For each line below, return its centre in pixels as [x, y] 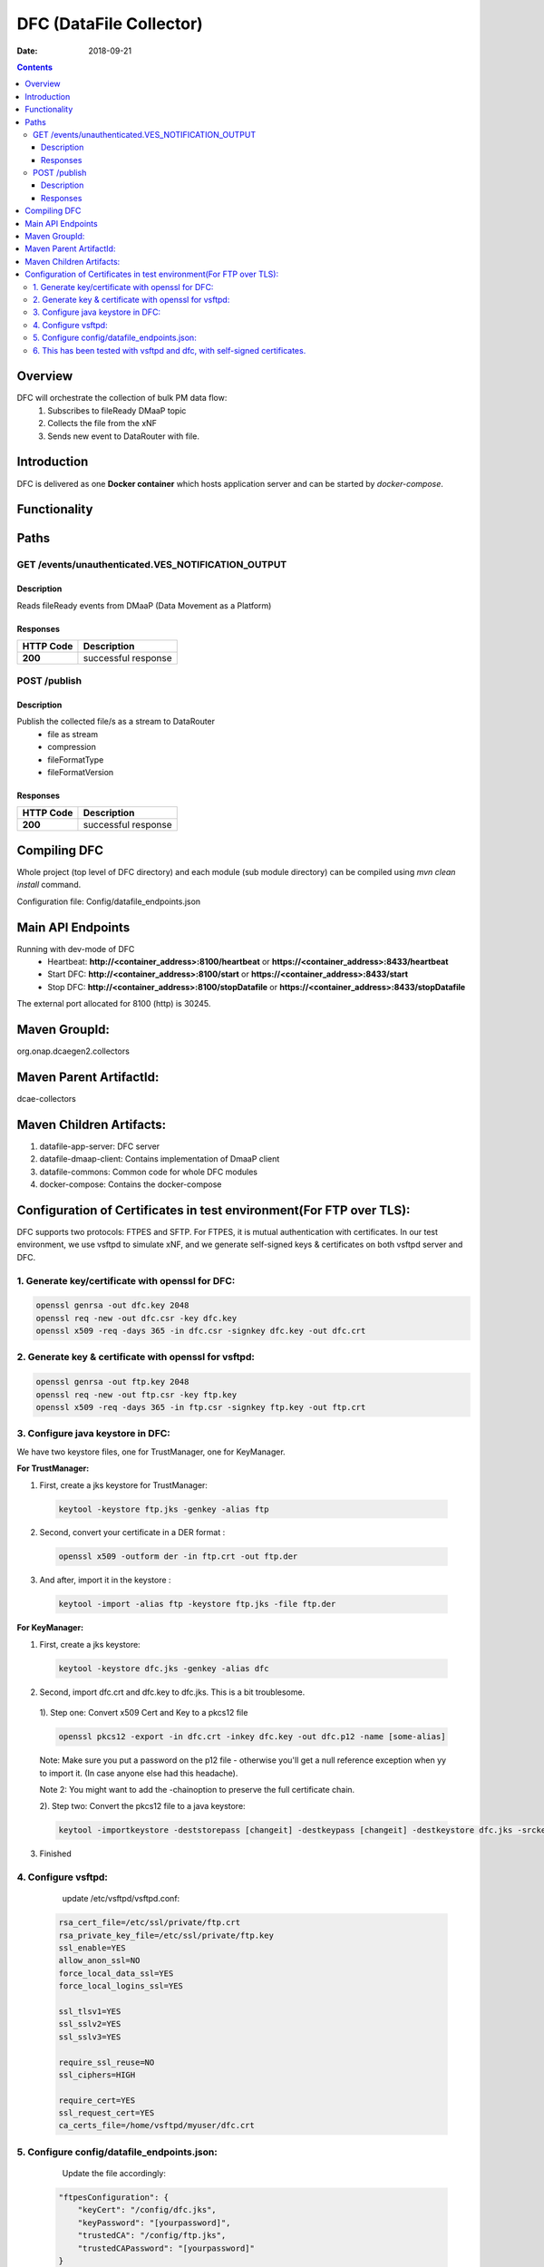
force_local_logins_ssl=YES [121, 1986]
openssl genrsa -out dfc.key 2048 [112, 1305]
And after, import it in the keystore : [105, 1580]
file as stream [73, 734]
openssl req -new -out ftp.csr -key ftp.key [136, 1395]
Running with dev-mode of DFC [76, 949]
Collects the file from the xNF [102, 423]
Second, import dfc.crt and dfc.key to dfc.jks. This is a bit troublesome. [172, 1692]
